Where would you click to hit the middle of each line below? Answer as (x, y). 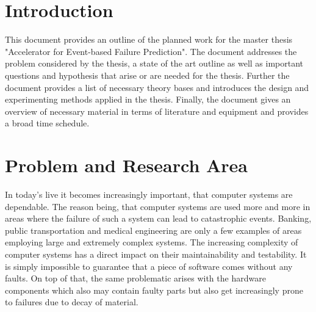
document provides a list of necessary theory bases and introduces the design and (157, 87)
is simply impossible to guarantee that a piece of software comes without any (149, 266)
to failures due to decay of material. (72, 302)
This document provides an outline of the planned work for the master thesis (149, 39)
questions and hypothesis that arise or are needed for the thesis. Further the (147, 75)
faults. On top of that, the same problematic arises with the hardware (135, 278)
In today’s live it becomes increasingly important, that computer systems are (149, 194)
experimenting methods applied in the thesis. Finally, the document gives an (148, 99)
